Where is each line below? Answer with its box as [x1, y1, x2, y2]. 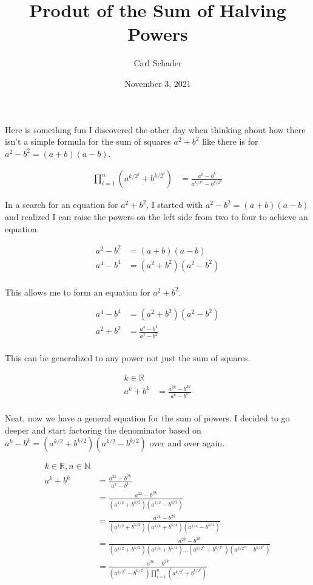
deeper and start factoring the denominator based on [5, 423, 201, 436]
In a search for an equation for [5, 198, 118, 211]
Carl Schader [133, 57, 182, 69]
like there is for [202, 135, 258, 148]
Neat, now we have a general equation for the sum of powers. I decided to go [5, 411, 290, 424]
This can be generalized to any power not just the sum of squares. [5, 351, 251, 364]
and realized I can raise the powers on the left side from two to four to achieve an [5, 210, 308, 223]
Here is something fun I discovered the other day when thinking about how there [5, 123, 306, 136]
